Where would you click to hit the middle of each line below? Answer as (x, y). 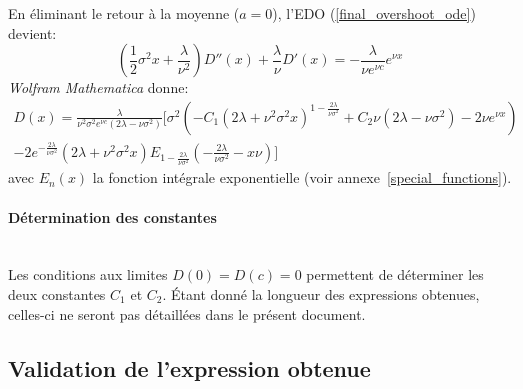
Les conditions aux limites (88, 274)
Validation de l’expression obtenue (189, 367)
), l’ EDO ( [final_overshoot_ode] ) (374, 13)
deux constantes (57, 293)
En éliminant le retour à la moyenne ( (124, 13)
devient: (32, 32)
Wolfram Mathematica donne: (98, 87)
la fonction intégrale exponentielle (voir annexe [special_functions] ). (302, 177)
